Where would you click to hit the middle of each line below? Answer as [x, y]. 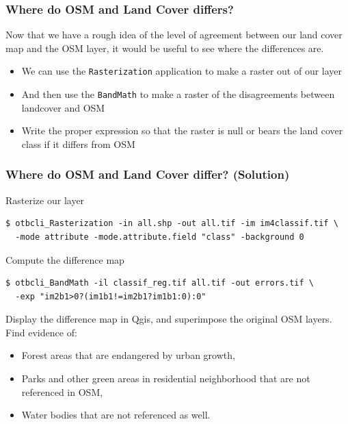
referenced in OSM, [62, 391]
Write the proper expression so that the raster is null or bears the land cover [182, 130]
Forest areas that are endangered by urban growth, [128, 355]
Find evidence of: [41, 332]
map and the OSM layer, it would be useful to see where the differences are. [165, 48]
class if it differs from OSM [78, 144]
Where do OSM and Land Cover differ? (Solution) [148, 174]
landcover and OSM [63, 107]
